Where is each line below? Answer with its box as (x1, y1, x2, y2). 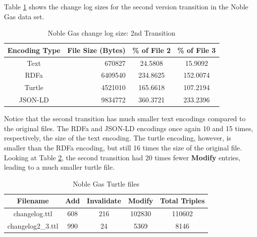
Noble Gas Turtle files (73, 178, 140, 189)
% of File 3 (177, 45, 216, 55)
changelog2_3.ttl (7, 221, 58, 231)
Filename (17, 195, 49, 206)
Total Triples (160, 195, 205, 206)
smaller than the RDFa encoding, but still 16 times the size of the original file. (4, 142, 242, 153)
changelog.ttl (13, 208, 52, 219)
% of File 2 (132, 45, 171, 55)
